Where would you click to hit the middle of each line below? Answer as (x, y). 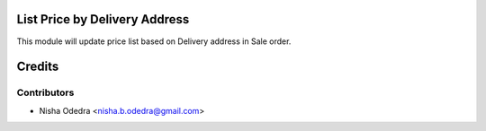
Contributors (45, 92)
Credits (38, 67)
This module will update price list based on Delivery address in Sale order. (154, 41)
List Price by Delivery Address (103, 19)
